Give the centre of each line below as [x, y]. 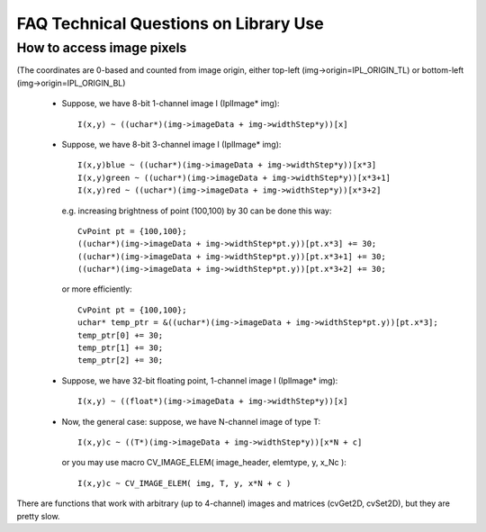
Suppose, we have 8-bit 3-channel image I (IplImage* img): [171, 144]
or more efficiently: [97, 289]
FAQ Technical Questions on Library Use [170, 23]
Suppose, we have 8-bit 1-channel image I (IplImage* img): [171, 104]
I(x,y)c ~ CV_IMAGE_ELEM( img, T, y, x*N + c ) [184, 483]
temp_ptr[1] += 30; [121, 348]
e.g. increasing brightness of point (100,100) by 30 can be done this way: [197, 211]
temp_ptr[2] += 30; [121, 361]
